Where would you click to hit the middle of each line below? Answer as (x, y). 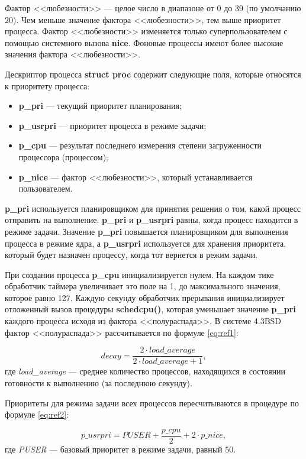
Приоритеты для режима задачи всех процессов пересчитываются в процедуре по (152, 403)
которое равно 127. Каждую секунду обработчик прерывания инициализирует (145, 297)
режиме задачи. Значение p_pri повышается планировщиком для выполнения (146, 231)
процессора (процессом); (63, 156)
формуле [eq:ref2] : (37, 414)
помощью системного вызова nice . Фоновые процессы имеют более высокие (144, 42)
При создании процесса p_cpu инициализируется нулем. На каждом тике (139, 274)
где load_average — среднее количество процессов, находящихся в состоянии (145, 371)
